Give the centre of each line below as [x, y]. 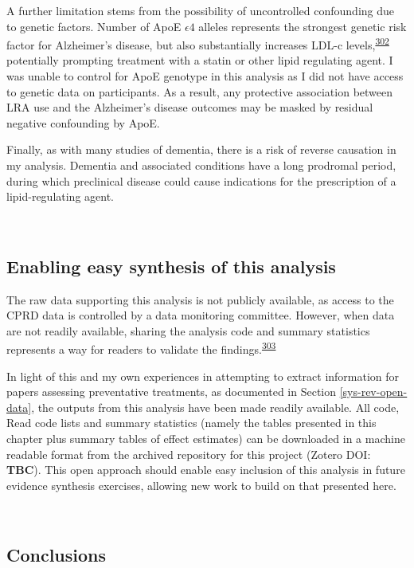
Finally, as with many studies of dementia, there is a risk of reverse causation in [201, 149]
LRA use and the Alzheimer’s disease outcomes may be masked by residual [190, 107]
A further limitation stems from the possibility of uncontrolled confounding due [201, 10]
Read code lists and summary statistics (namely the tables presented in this [191, 423]
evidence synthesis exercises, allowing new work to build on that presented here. [201, 485]
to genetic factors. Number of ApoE [94, 26]
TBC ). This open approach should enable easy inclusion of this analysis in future [206, 470]
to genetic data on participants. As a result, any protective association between [200, 91]
